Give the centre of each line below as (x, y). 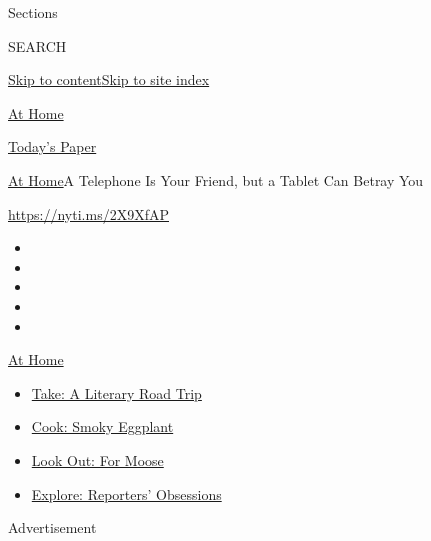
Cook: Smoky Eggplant (102, 426)
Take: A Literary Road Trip (116, 392)
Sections (33, 12)
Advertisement (52, 527)
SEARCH (37, 45)
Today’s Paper (52, 146)
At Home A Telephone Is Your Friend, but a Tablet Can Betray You (216, 179)
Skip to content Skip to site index (109, 79)
